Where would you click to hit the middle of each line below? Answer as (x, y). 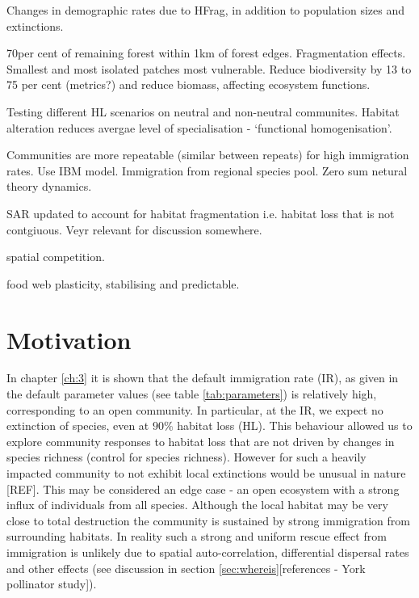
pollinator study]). (52, 584)
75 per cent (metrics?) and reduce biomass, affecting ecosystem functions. (189, 84)
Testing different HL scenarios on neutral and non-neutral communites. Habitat (203, 111)
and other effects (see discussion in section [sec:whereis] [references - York (186, 568)
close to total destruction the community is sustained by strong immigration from (208, 520)
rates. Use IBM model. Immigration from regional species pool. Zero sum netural (207, 170)
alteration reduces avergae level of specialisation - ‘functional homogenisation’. (199, 127)
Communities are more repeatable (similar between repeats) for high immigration (208, 155)
